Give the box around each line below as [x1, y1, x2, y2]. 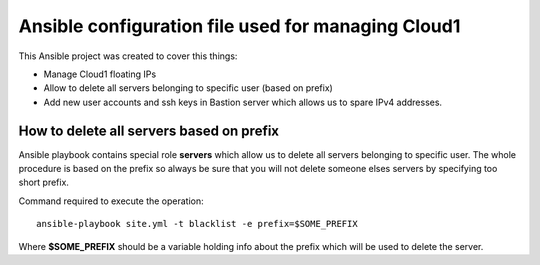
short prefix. [18, 176, 70, 189]
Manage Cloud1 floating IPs [43, 68, 157, 80]
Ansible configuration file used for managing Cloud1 [18, 15, 461, 37]
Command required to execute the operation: [18, 195, 204, 207]
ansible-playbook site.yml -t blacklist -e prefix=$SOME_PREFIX [36, 218, 359, 230]
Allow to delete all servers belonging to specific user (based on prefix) [43, 82, 334, 94]
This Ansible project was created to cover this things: [18, 50, 238, 62]
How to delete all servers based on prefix [18, 122, 280, 139]
